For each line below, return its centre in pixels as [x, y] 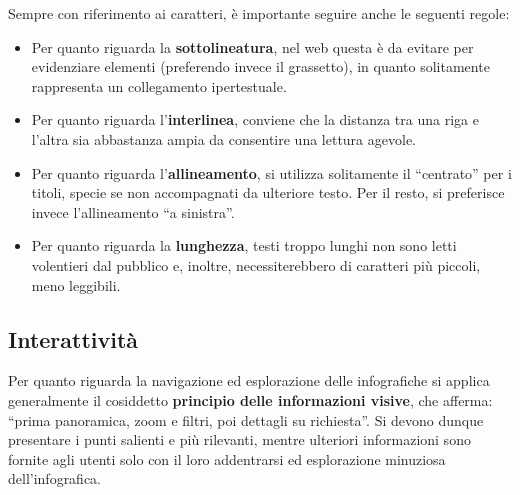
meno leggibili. [76, 284]
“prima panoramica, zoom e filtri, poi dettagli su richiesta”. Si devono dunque [246, 419]
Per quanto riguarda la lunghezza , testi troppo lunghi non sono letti [244, 245]
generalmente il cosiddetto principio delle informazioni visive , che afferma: [250, 399]
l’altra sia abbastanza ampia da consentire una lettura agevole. [223, 138]
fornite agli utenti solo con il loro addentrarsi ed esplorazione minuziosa [227, 458]
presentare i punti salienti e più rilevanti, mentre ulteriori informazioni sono [239, 439]
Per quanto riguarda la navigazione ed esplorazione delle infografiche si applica [249, 380]
